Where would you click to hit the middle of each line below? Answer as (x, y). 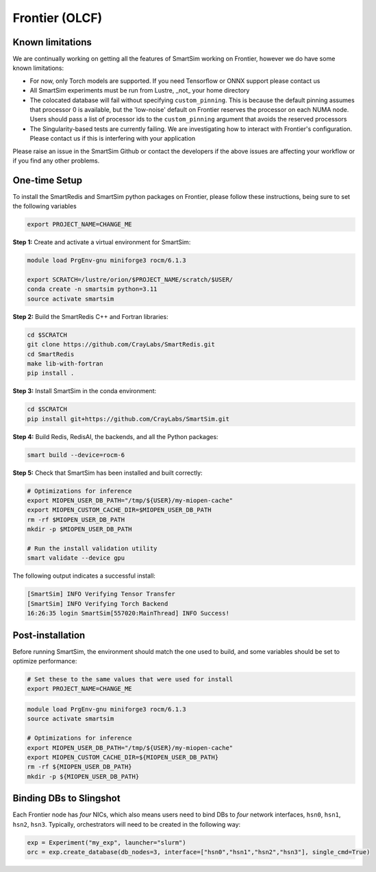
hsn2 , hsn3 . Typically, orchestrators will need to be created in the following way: (127, 824)
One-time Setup (47, 180)
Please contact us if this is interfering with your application (112, 139)
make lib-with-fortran (65, 363)
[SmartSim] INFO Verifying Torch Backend (98, 603)
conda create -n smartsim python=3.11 (92, 289)
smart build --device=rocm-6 (76, 455)
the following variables (45, 207)
